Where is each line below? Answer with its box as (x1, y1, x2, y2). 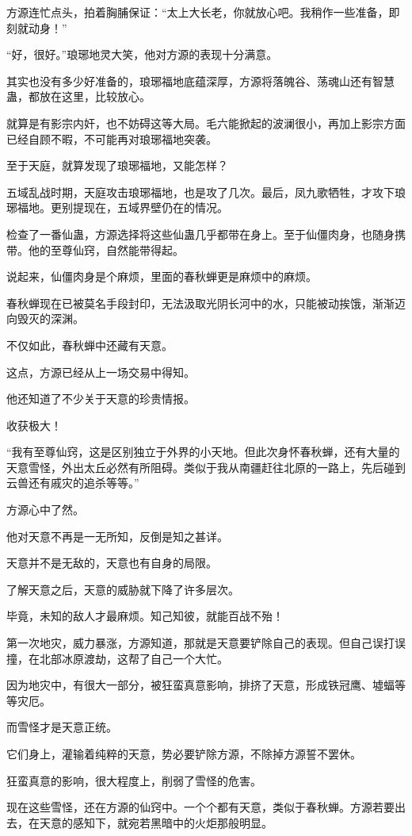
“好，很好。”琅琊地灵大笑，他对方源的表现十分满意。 (6, 46, 278, 63)
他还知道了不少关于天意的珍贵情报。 (6, 390, 195, 407)
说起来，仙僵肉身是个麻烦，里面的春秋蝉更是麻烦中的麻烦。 (6, 268, 317, 285)
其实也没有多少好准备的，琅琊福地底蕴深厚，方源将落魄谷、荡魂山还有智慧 (6, 72, 395, 89)
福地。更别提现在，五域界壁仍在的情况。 (17, 199, 228, 216)
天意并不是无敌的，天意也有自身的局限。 (6, 554, 217, 571)
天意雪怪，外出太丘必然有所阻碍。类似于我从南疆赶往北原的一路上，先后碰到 (6, 458, 406, 475)
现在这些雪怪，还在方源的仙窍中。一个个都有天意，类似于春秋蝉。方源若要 (6, 799, 395, 815)
